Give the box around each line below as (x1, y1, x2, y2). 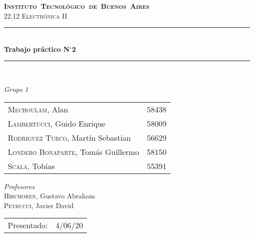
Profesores (4, 181, 35, 191)
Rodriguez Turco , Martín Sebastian (8, 131, 131, 143)
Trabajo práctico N (4, 43, 70, 54)
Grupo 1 (4, 84, 29, 94)
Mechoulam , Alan (8, 103, 68, 115)
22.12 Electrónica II (4, 10, 67, 21)
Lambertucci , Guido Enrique (8, 117, 106, 129)
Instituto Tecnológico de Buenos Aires (4, 1, 149, 11)
